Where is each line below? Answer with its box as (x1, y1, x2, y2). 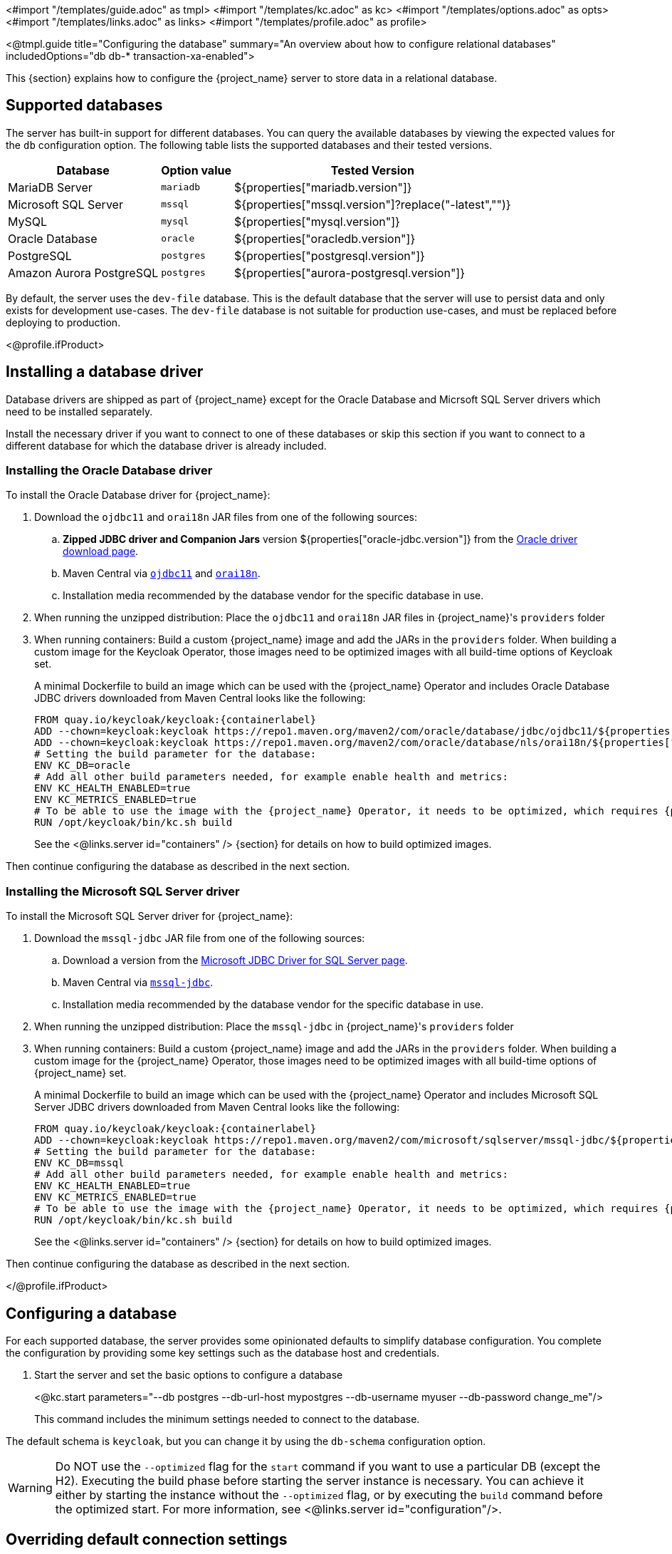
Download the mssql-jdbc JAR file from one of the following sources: (34, 932, 365, 945)
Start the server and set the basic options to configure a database (34, 1369, 343, 1382)
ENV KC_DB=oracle (34, 760, 130, 772)
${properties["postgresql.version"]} (233, 248, 425, 263)
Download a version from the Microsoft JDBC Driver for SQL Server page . (63, 954, 408, 967)
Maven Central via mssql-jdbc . (63, 976, 214, 989)
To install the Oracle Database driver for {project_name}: (6, 489, 271, 502)
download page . (63, 545, 139, 558)
